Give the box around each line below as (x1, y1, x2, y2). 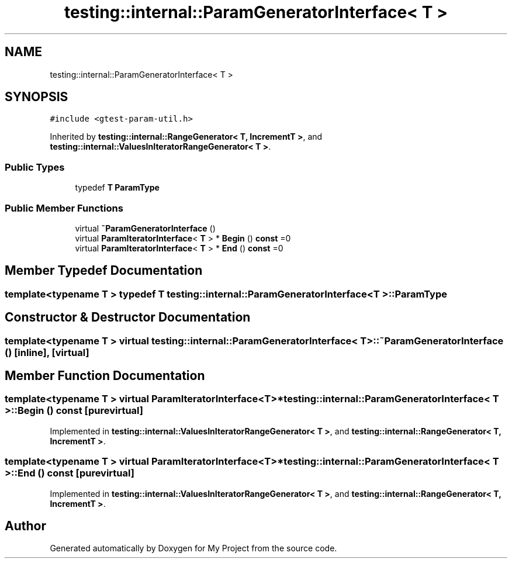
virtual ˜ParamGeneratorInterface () (75, 223, 216, 233)
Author (5, 519, 46, 534)
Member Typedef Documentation (5, 263, 203, 278)
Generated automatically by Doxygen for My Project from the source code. (50, 543, 337, 554)
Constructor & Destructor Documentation (5, 310, 251, 325)
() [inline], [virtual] (5, 346, 89, 358)
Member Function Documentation (5, 368, 205, 384)
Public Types (5, 161, 65, 173)
